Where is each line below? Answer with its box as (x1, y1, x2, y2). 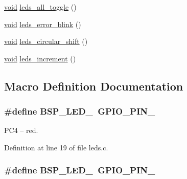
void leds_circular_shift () (4, 36, 88, 47)
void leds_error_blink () (4, 18, 81, 29)
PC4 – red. (4, 125, 38, 136)
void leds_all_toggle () (4, 2, 77, 12)
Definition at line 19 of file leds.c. (4, 142, 108, 152)
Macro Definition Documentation (4, 78, 183, 94)
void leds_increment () (4, 53, 76, 63)
